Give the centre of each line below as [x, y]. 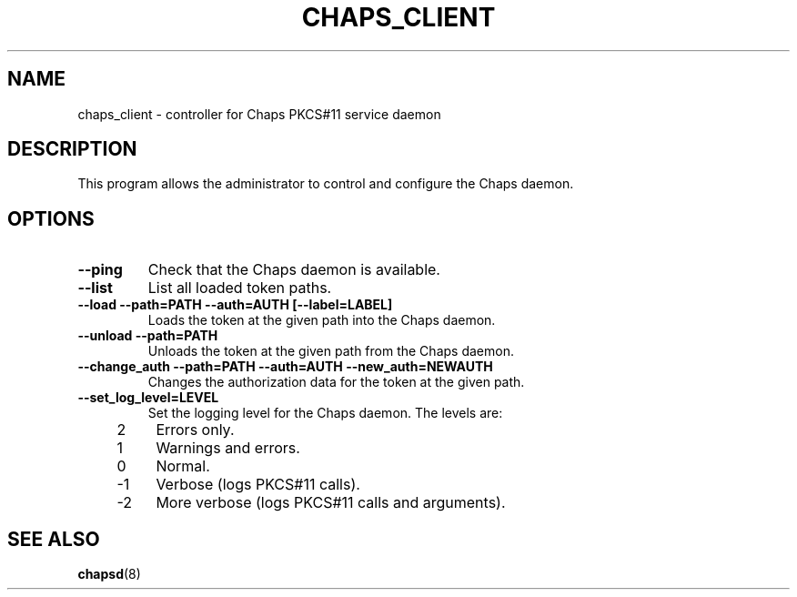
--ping [100, 270]
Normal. [183, 466]
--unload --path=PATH [148, 336]
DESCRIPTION [72, 149]
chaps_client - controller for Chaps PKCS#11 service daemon [259, 114]
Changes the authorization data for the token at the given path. [336, 382]
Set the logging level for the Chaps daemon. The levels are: [325, 413]
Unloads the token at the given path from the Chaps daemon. [331, 351]
